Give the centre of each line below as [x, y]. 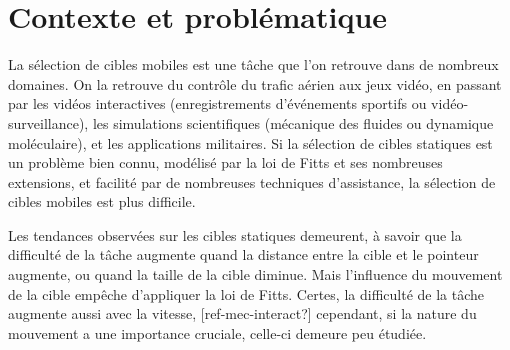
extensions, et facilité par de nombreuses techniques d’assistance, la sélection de [252, 181]
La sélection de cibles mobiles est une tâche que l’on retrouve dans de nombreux [253, 64]
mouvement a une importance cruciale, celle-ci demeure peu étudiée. [217, 332]
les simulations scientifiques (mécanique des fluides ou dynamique [293, 122]
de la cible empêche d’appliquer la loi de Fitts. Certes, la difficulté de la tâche [246, 293]
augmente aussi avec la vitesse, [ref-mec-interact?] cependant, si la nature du [242, 313]
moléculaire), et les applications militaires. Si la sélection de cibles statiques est [250, 142]
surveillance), [48, 122]
